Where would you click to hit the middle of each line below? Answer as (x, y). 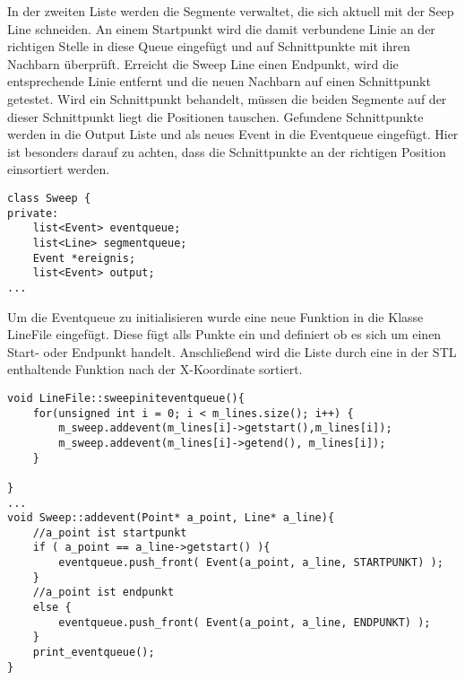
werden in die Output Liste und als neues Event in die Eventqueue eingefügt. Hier (233, 134)
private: (33, 213)
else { (52, 608)
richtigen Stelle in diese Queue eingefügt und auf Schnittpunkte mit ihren (209, 46)
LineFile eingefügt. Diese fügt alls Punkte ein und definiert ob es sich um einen (224, 334)
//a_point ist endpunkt (103, 593)
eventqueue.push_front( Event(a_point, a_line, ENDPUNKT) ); (245, 622)
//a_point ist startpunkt (110, 532)
